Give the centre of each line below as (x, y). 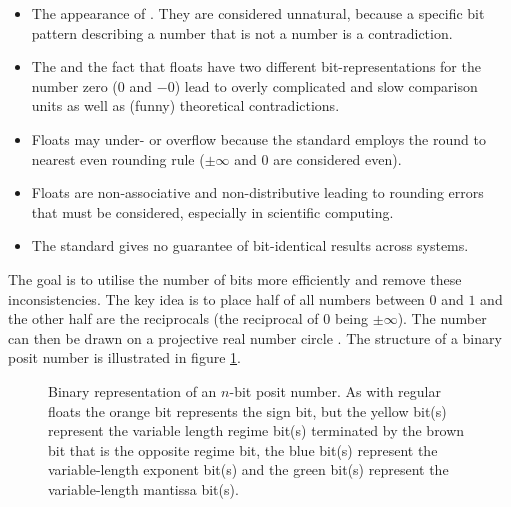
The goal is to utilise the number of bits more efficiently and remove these (235, 278)
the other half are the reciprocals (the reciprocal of (163, 318)
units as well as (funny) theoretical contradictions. (185, 105)
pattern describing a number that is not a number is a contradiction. (242, 32)
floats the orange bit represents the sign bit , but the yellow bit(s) (247, 410)
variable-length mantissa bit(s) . (143, 488)
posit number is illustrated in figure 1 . (124, 357)
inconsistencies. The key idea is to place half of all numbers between (216, 298)
